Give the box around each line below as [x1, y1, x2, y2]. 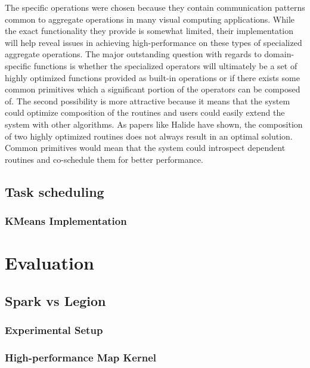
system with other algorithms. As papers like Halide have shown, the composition [5, 117, 303, 130]
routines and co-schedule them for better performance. [5, 153, 203, 165]
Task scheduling [5, 182, 104, 200]
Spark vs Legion [5, 291, 106, 310]
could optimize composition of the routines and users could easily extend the [5, 106, 285, 119]
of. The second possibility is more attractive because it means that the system [5, 94, 290, 107]
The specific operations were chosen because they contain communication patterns [5, 1, 305, 13]
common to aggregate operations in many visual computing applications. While [5, 13, 295, 25]
